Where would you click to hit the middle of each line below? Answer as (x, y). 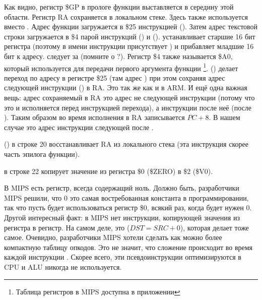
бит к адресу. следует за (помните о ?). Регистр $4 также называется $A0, (118, 56)
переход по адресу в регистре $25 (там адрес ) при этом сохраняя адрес (115, 77)
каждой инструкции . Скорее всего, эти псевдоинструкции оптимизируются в (123, 257)
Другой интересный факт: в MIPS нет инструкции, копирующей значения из (122, 217)
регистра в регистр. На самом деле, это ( (67, 227)
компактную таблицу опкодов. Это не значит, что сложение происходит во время (128, 247)
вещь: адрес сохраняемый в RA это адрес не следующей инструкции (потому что (129, 97)
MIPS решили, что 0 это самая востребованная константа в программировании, (126, 197)
